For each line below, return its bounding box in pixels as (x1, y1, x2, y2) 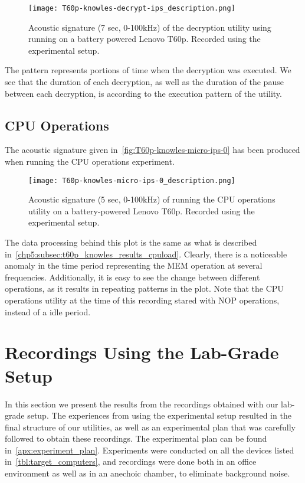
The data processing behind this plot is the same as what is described (5, 236, 257, 249)
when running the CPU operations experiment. (5, 155, 175, 168)
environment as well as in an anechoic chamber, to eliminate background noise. (5, 467, 290, 479)
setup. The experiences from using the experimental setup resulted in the (27, 409, 291, 422)
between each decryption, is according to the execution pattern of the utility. (5, 87, 282, 99)
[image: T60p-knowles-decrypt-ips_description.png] (28, 4, 235, 12)
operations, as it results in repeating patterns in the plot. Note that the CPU (5, 282, 284, 295)
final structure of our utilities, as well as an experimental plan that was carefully (5, 420, 296, 433)
